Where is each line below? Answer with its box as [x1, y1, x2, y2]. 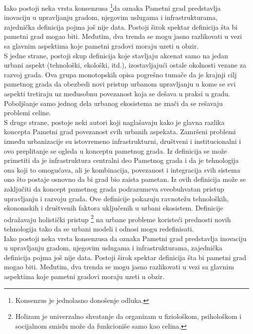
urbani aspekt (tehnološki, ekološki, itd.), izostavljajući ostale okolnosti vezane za [4, 60, 246, 70]
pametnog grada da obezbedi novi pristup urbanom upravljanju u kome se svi [4, 79, 236, 89]
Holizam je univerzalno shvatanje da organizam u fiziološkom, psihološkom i [15, 311, 242, 321]
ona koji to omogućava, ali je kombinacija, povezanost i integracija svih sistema [4, 164, 240, 175]
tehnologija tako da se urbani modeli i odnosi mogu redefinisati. [4, 223, 194, 233]
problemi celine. [4, 107, 51, 118]
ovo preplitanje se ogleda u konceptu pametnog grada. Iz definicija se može [4, 145, 227, 156]
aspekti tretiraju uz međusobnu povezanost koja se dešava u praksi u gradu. [4, 88, 230, 98]
